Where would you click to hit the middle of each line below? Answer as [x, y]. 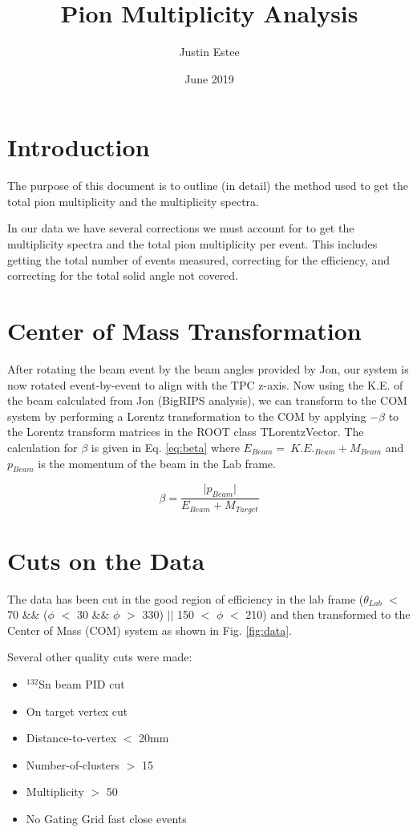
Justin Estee [209, 52]
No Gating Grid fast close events [106, 819]
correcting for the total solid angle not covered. [123, 275]
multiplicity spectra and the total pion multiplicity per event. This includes [192, 244]
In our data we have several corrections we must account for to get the [181, 228]
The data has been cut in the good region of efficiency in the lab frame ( [186, 598]
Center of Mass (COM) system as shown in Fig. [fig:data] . [150, 630]
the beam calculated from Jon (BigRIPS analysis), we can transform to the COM [207, 400]
